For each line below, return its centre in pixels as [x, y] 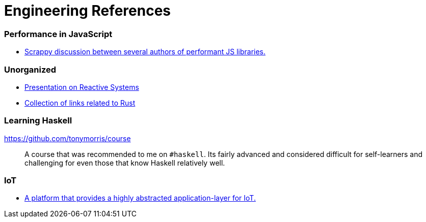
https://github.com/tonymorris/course [68, 138]
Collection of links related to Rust [80, 103]
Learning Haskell [38, 121]
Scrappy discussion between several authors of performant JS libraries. [145, 52]
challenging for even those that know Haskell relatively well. [125, 163]
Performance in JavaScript [58, 34]
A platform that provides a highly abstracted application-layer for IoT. [140, 198]
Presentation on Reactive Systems [82, 87]
